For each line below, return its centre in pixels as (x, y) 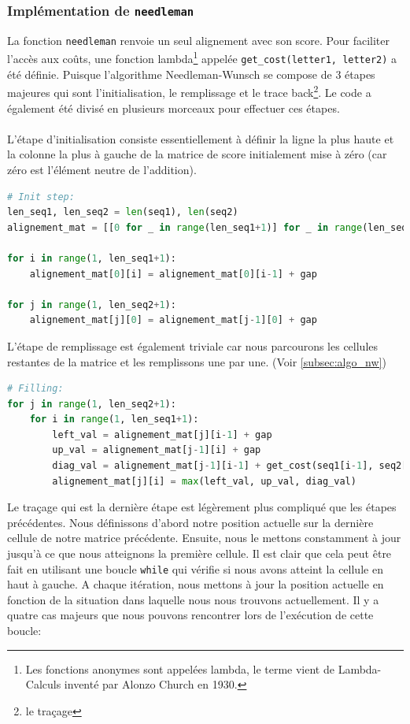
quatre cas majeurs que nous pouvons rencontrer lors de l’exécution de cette (190, 615)
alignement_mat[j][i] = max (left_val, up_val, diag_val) (204, 481)
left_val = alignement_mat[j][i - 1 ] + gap (162, 434)
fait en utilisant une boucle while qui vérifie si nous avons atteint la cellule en (195, 568)
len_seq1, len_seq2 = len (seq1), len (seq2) (123, 212)
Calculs (43, 684)
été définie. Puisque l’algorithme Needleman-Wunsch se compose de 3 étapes (191, 74)
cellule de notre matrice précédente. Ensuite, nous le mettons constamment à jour (204, 538)
